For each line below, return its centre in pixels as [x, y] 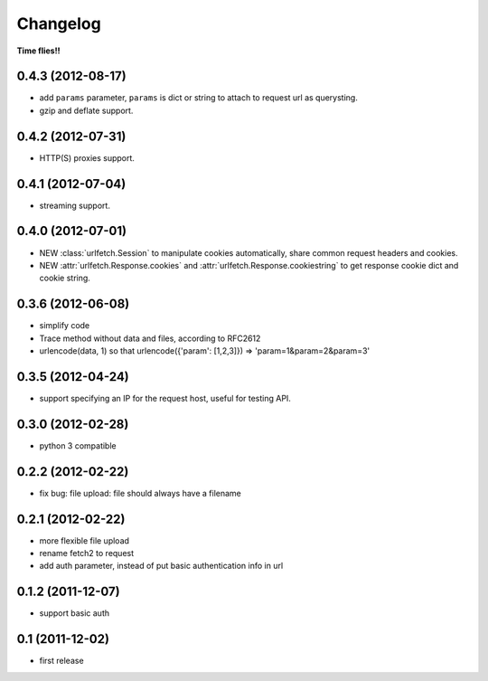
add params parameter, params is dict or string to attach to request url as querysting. [199, 98]
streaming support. [75, 205]
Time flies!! [38, 51]
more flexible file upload [84, 540]
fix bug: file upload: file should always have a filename [140, 493]
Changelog [59, 24]
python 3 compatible [78, 445]
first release [62, 661]
